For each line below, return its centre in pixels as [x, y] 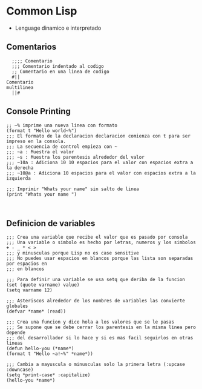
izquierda [19, 178]
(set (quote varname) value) [43, 285]
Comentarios [31, 47]
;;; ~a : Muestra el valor [40, 152]
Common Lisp [42, 11]
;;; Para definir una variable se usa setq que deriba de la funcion [96, 280]
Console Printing [39, 111]
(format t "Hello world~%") [42, 131]
